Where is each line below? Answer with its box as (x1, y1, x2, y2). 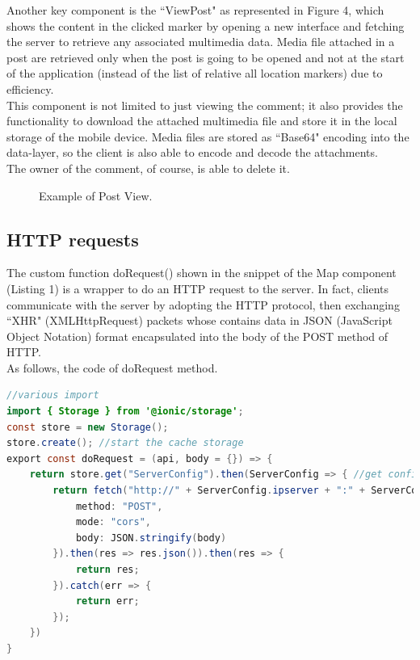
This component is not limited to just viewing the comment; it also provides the (6, 96, 403, 113)
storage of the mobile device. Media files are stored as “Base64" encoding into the (6, 128, 409, 145)
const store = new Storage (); (6, 421, 169, 433)
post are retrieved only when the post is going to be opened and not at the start (6, 48, 405, 65)
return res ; (75, 564, 140, 576)
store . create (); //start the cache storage (6, 437, 244, 449)
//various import (6, 389, 99, 401)
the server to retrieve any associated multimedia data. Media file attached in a (6, 33, 395, 50)
